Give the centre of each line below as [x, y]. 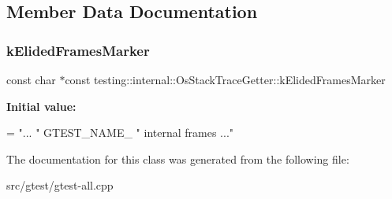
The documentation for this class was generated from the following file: [178, 158]
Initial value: [41, 106]
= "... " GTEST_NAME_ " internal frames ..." [120, 133]
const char [31, 79]
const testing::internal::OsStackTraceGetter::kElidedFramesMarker [225, 79]
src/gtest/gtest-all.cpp [60, 185]
